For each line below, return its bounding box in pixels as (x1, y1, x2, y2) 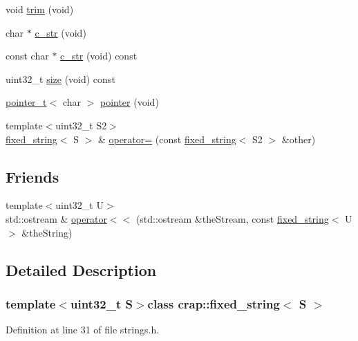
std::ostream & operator (6, 211, 107, 225)
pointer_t (6, 95, 47, 109)
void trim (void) (6, 2, 74, 16)
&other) (281, 131, 316, 146)
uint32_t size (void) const (6, 71, 115, 86)
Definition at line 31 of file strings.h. (6, 322, 160, 337)
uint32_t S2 (55, 118, 107, 132)
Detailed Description (6, 259, 157, 280)
